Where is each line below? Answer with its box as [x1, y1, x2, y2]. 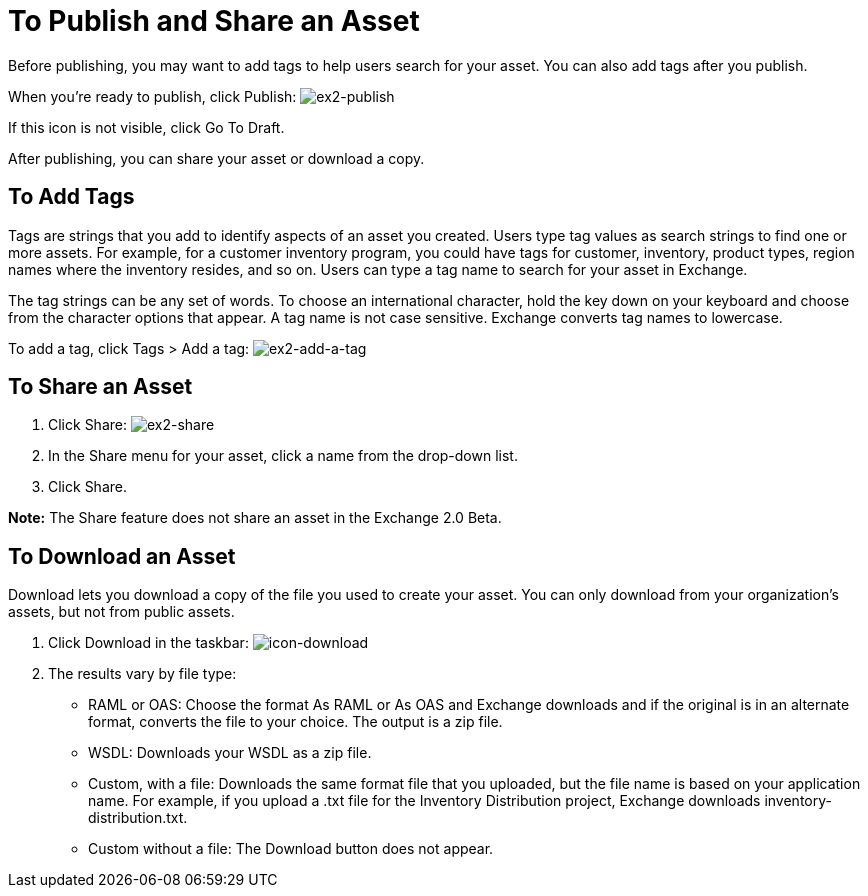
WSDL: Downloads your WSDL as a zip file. [88, 744, 372, 762]
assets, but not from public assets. [8, 603, 235, 621]
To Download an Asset [8, 543, 236, 569]
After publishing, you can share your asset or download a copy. [8, 149, 425, 167]
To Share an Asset [8, 374, 193, 400]
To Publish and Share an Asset [8, 4, 420, 38]
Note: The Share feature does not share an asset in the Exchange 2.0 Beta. [8, 509, 502, 527]
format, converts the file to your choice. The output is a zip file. [88, 713, 503, 731]
